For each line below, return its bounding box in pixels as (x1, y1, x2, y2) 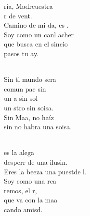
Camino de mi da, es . (4, 20, 69, 30)
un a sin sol (4, 93, 38, 103)
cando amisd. (4, 204, 43, 214)
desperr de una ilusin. (4, 156, 68, 167)
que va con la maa (4, 195, 58, 205)
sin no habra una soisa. (4, 122, 72, 132)
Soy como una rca (4, 176, 56, 186)
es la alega (4, 147, 35, 157)
